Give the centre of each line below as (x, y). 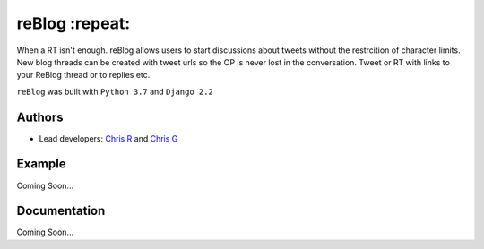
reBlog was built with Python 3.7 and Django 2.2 (115, 91)
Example (41, 164)
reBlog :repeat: (73, 23)
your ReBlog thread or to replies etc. (83, 75)
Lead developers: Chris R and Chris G (108, 138)
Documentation (61, 211)
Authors (40, 117)
